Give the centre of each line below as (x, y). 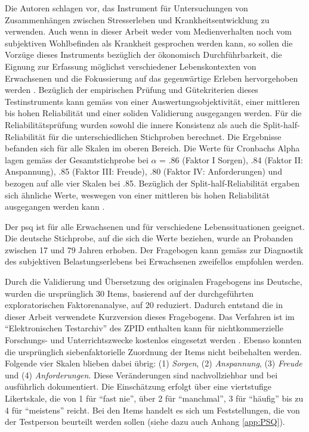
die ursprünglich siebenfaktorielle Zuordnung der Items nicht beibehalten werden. (153, 351)
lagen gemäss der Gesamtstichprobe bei (77, 159)
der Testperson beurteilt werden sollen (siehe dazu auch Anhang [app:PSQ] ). (145, 422)
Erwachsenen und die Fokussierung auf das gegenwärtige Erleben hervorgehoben (152, 78)
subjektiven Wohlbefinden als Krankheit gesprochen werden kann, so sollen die (149, 43)
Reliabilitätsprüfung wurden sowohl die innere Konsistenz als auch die (133, 124)
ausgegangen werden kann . (55, 206)
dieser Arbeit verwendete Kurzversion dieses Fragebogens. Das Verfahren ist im (150, 316)
